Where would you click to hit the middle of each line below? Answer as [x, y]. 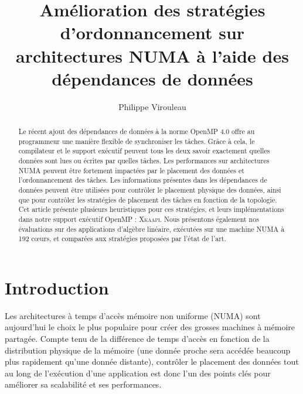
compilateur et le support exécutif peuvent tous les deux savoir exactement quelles [144, 151]
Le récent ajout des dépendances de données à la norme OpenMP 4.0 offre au [137, 131]
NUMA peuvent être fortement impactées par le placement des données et [131, 170]
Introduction [57, 287]
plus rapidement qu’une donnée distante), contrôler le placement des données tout [152, 362]
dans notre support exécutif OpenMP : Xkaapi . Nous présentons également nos [139, 219]
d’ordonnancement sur [152, 32]
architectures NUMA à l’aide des [152, 55]
